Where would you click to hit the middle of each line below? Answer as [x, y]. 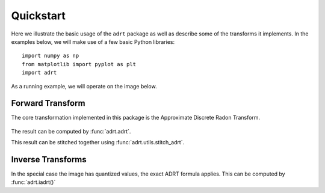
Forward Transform [48, 103]
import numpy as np [51, 56]
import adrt [39, 73]
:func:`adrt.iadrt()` [33, 182]
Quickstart [39, 16]
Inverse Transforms [49, 160]
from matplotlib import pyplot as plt [79, 64]
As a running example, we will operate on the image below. [84, 86]
